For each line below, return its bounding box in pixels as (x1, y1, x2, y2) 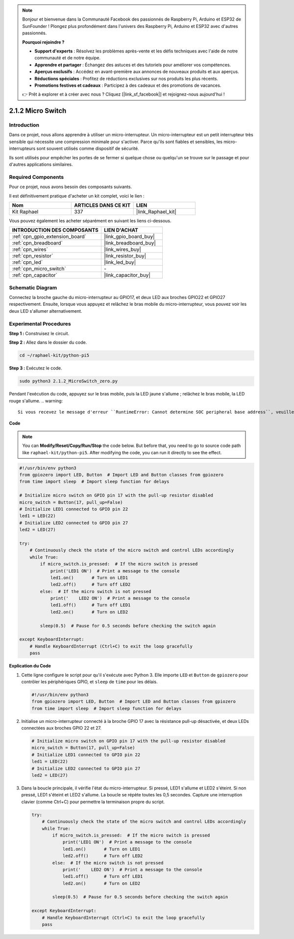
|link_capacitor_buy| (103, 272, 150, 279)
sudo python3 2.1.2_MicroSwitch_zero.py (19, 378, 118, 384)
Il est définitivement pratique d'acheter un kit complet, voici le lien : (9, 193, 145, 198)
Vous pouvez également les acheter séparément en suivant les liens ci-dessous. (9, 218, 171, 223)
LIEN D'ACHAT (103, 227, 138, 234)
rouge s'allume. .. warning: (9, 397, 63, 404)
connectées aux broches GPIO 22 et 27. (21, 725, 101, 731)
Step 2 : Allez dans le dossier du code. (9, 340, 87, 346)
